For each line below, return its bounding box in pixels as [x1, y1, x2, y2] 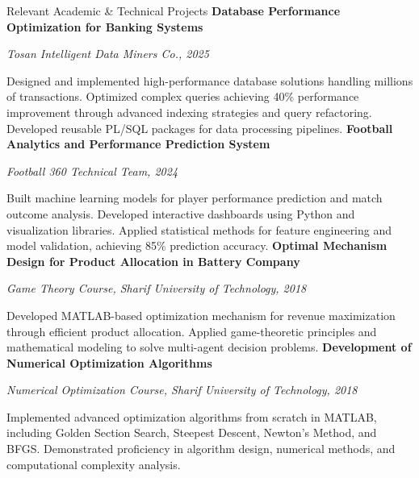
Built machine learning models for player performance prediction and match [6, 189, 383, 206]
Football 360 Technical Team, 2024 [6, 162, 178, 179]
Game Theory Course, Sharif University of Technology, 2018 [6, 280, 307, 297]
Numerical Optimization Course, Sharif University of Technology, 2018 [6, 381, 358, 398]
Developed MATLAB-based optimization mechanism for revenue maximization [6, 306, 396, 323]
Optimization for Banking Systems [6, 18, 203, 35]
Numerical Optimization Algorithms [6, 354, 212, 371]
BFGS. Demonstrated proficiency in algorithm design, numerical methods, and [6, 440, 396, 457]
